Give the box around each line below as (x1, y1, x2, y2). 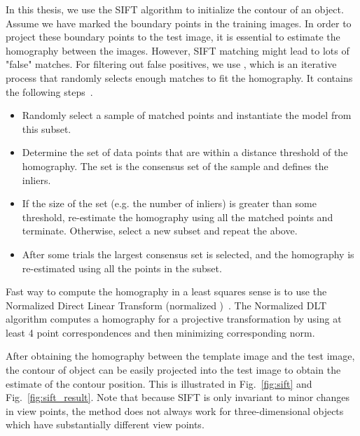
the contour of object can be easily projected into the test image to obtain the (6, 363, 341, 377)
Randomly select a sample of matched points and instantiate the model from (22, 108, 352, 122)
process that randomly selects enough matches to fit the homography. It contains (6, 70, 353, 85)
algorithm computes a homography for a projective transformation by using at (6, 311, 342, 326)
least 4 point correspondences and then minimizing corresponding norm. (6, 325, 315, 339)
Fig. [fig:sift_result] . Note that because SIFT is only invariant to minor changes (6, 390, 349, 405)
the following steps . (6, 84, 93, 99)
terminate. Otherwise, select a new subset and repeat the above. (22, 223, 298, 238)
